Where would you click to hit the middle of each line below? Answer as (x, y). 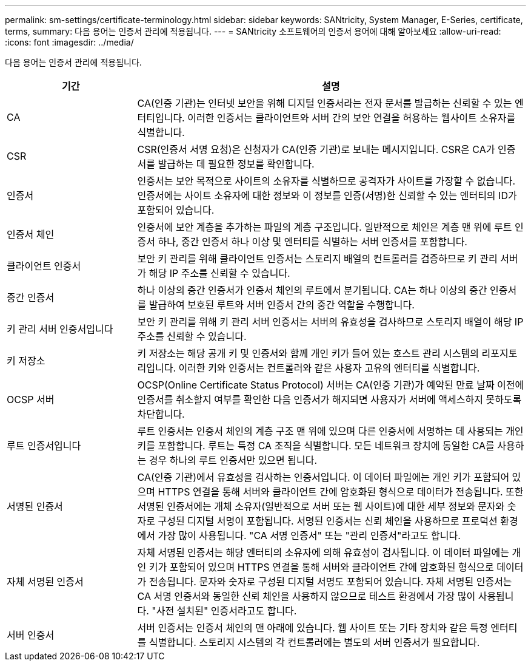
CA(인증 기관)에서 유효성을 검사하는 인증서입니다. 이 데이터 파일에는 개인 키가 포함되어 (323, 477)
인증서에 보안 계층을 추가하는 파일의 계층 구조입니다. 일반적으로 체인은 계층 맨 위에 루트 (325, 227)
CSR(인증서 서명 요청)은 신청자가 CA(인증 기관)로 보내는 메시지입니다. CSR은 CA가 (316, 149)
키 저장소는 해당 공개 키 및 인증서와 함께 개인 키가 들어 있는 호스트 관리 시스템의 (308, 353)
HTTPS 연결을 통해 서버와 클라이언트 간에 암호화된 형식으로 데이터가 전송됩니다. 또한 (341, 492)
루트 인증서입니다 (44, 446)
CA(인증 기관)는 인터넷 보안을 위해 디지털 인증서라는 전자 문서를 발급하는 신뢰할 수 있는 (325, 103)
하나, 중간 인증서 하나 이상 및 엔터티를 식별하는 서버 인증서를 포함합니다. (312, 242)
